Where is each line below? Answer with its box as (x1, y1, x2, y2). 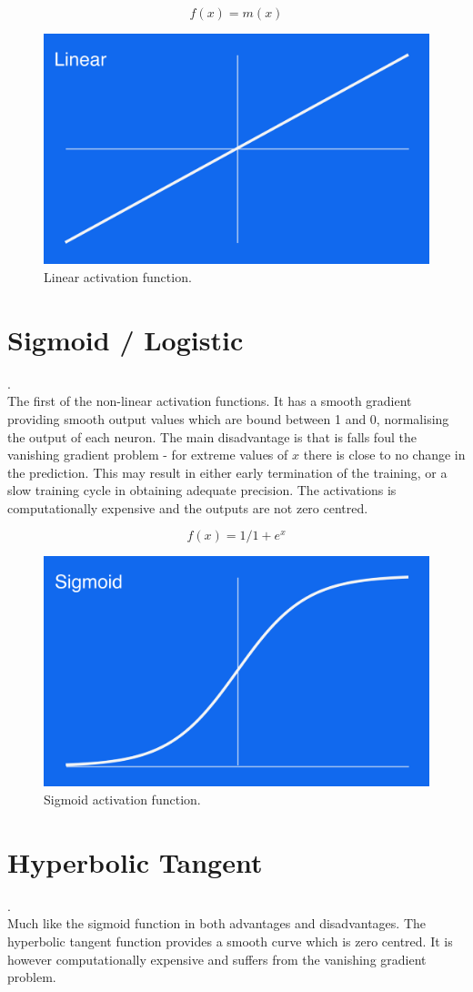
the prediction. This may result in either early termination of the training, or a (7, 462, 448, 481)
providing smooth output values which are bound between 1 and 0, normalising (7, 409, 449, 428)
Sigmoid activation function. (44, 790, 201, 809)
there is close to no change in (303, 445, 466, 464)
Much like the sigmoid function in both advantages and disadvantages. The (7, 914, 426, 933)
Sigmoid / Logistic (7, 320, 244, 358)
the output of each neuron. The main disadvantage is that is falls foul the (7, 427, 417, 446)
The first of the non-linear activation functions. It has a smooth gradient (7, 391, 412, 410)
